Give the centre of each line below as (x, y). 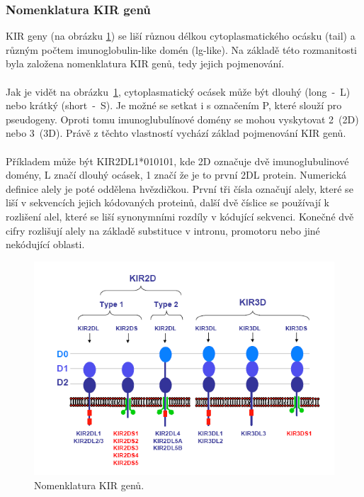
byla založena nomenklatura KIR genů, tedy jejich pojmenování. (145, 63)
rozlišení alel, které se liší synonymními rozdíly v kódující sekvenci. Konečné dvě (180, 216)
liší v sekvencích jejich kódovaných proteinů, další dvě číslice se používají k (167, 202)
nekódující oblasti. (45, 244)
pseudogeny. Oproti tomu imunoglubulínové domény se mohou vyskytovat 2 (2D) (182, 119)
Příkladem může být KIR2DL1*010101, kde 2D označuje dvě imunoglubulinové (177, 161)
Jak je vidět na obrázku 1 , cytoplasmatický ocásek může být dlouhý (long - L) (178, 91)
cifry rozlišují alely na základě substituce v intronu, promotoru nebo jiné (163, 230)
